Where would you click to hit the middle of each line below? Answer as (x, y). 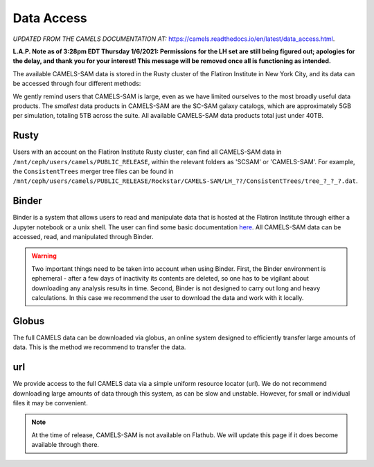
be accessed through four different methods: (77, 84)
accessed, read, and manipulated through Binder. (83, 237)
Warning (44, 256)
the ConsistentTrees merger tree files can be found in (93, 171)
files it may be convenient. (50, 403)
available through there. (65, 445)
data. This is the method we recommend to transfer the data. (99, 347)
